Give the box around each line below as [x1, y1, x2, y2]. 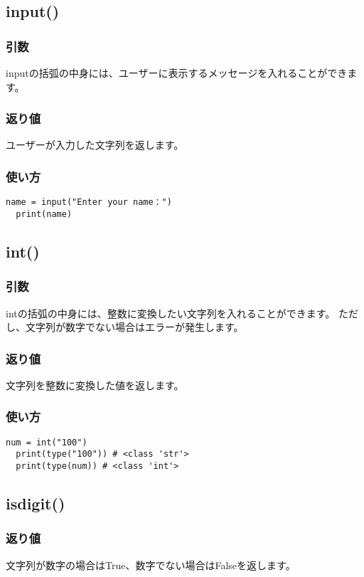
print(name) [16, 208, 73, 219]
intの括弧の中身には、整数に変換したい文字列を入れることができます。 [6, 305, 336, 320]
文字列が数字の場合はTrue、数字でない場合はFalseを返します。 [6, 557, 296, 572]
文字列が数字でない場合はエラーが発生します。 [25, 319, 244, 334]
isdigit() [6, 492, 65, 514]
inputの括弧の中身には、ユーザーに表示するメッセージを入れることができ [6, 65, 348, 80]
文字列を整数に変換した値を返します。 [6, 377, 184, 392]
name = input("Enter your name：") [6, 197, 172, 208]
